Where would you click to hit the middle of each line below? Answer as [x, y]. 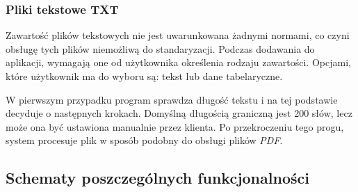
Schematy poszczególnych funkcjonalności [157, 178]
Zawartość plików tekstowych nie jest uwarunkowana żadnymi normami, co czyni [178, 35]
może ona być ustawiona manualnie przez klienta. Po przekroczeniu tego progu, [175, 126]
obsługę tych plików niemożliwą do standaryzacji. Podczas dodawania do [160, 48]
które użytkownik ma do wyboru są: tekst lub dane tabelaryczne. [144, 76]
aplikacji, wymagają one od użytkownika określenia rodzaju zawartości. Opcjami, [178, 62]
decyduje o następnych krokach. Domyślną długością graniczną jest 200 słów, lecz [179, 113]
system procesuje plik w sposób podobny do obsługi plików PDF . [144, 140]
